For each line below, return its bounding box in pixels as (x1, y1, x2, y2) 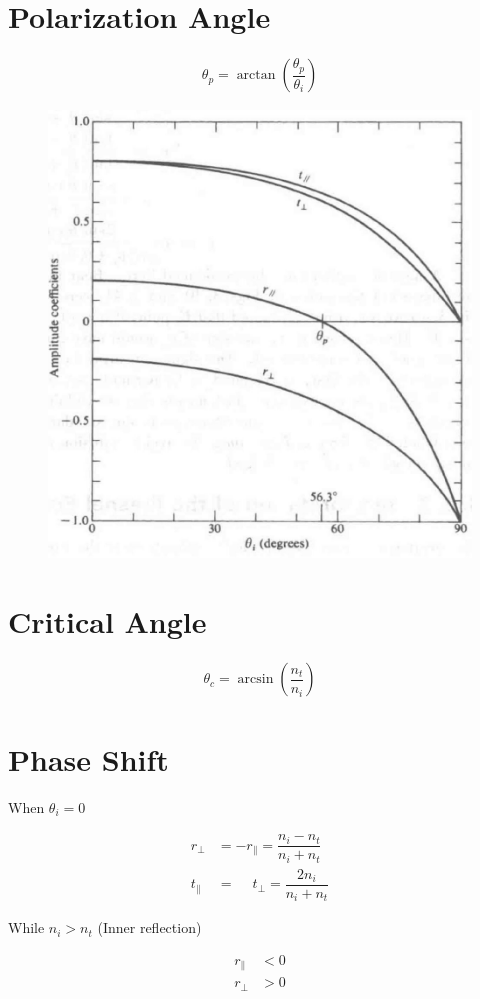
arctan (236, 68, 276, 83)
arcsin (237, 672, 274, 687)
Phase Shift (8, 738, 169, 779)
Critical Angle (8, 600, 207, 641)
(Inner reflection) (97, 917, 202, 938)
